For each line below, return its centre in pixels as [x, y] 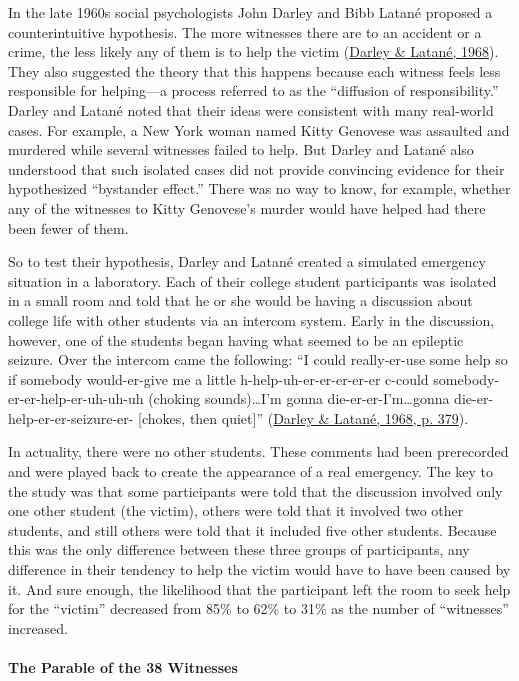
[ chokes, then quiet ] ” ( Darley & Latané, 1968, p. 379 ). [303, 417]
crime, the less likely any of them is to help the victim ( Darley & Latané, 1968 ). [253, 51]
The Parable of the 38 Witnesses [123, 667]
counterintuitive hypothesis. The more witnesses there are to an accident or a [245, 31]
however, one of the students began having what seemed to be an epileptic [236, 339]
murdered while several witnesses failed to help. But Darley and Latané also [241, 149]
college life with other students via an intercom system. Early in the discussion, [251, 319]
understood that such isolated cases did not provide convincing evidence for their [256, 168]
